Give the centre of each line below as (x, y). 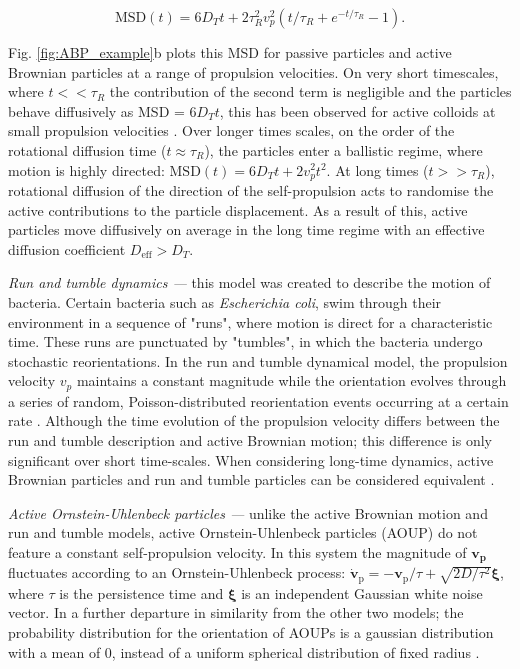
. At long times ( (377, 169)
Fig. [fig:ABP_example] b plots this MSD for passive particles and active (230, 52)
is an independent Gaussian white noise (362, 592)
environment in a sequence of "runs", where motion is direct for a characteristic (250, 321)
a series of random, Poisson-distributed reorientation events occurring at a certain (258, 400)
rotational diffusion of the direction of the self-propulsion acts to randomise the (251, 190)
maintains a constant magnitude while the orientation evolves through (291, 380)
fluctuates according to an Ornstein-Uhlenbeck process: (177, 572)
